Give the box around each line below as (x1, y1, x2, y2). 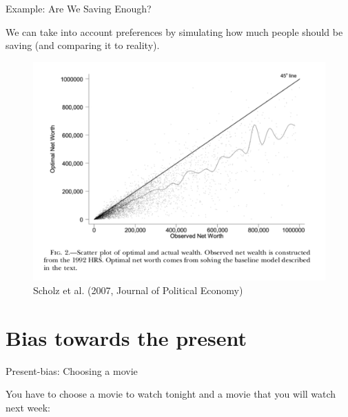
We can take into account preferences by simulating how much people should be (6, 24, 343, 39)
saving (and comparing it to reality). (6, 38, 160, 52)
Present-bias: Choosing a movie (6, 363, 138, 378)
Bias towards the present (6, 323, 247, 351)
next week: (6, 400, 50, 414)
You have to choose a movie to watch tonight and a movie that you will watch (6, 387, 336, 401)
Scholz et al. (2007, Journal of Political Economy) (33, 282, 243, 297)
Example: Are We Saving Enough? (6, 1, 152, 15)
